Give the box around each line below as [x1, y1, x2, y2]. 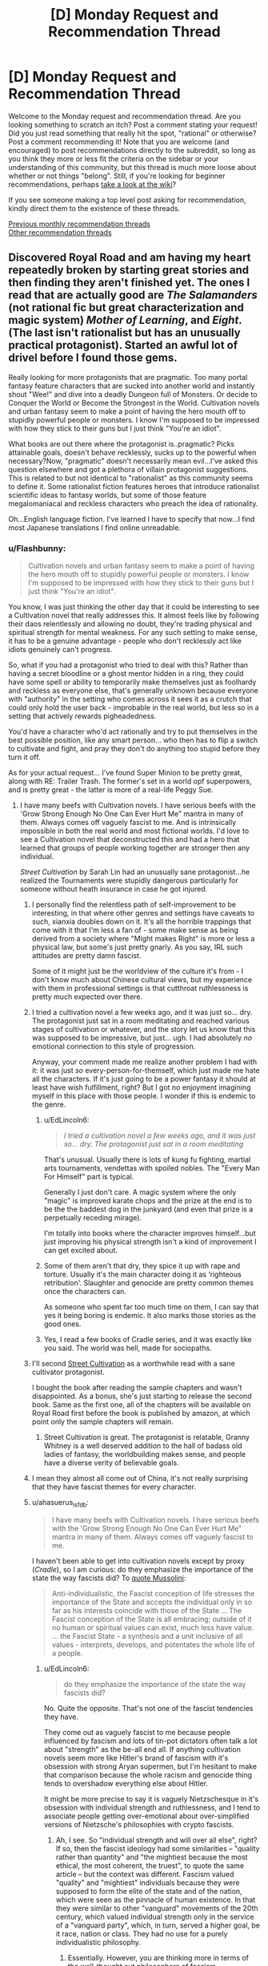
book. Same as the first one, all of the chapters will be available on [31, 1400, 251, 1410]
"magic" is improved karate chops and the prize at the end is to [43, 1196, 252, 1206]
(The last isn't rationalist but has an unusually [8, 326, 242, 340]
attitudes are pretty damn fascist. [31, 951, 142, 961]
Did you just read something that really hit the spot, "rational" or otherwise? [8, 128, 257, 138]
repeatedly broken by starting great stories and [8, 263, 250, 277]
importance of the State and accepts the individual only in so [51, 1597, 253, 1607]
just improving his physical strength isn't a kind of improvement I [43, 1237, 257, 1247]
